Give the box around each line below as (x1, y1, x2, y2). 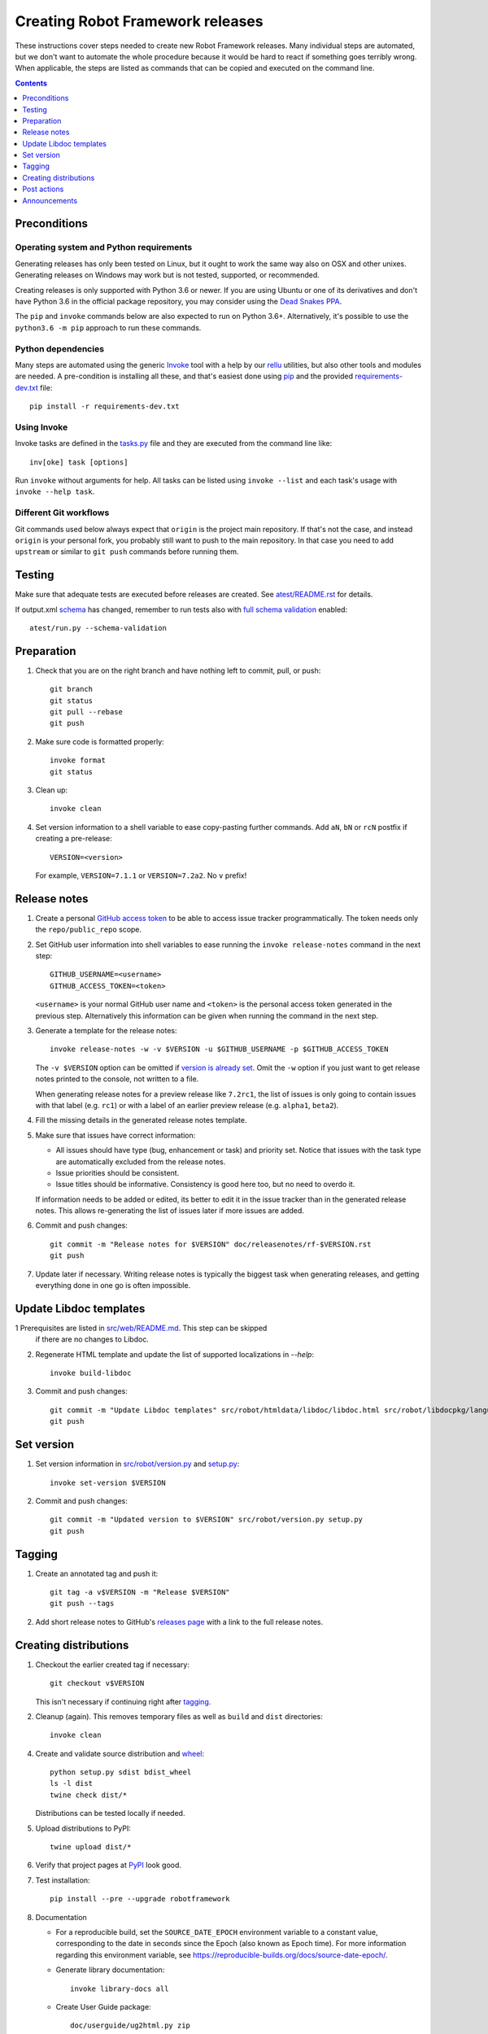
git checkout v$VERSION (50, 1678, 145, 1688)
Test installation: (35, 1875, 90, 1885)
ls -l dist (50, 1779, 94, 1788)
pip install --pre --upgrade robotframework (50, 1894, 231, 1904)
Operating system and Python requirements (15, 242, 193, 253)
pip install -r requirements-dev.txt (29, 402, 181, 411)
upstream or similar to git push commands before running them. (15, 547, 239, 557)
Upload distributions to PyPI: (35, 1823, 132, 1833)
